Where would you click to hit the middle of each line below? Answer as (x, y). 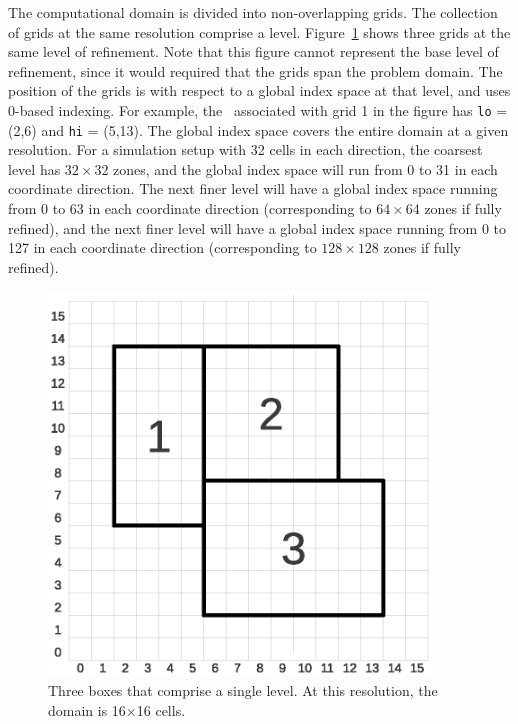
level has (34, 168)
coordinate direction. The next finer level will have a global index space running (253, 188)
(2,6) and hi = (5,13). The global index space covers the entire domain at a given (258, 129)
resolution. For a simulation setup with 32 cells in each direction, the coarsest (245, 149)
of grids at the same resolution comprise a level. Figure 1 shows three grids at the (259, 31)
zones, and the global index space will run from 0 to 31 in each (305, 168)
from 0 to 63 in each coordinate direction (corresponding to (190, 208)
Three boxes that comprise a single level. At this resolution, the (243, 689)
